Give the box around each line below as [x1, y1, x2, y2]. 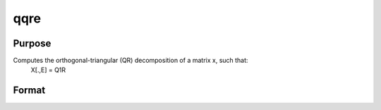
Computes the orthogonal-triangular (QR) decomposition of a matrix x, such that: [13, 56, 248, 65]
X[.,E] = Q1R [30, 66, 66, 74]
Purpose [13, 37, 52, 49]
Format [13, 85, 46, 97]
